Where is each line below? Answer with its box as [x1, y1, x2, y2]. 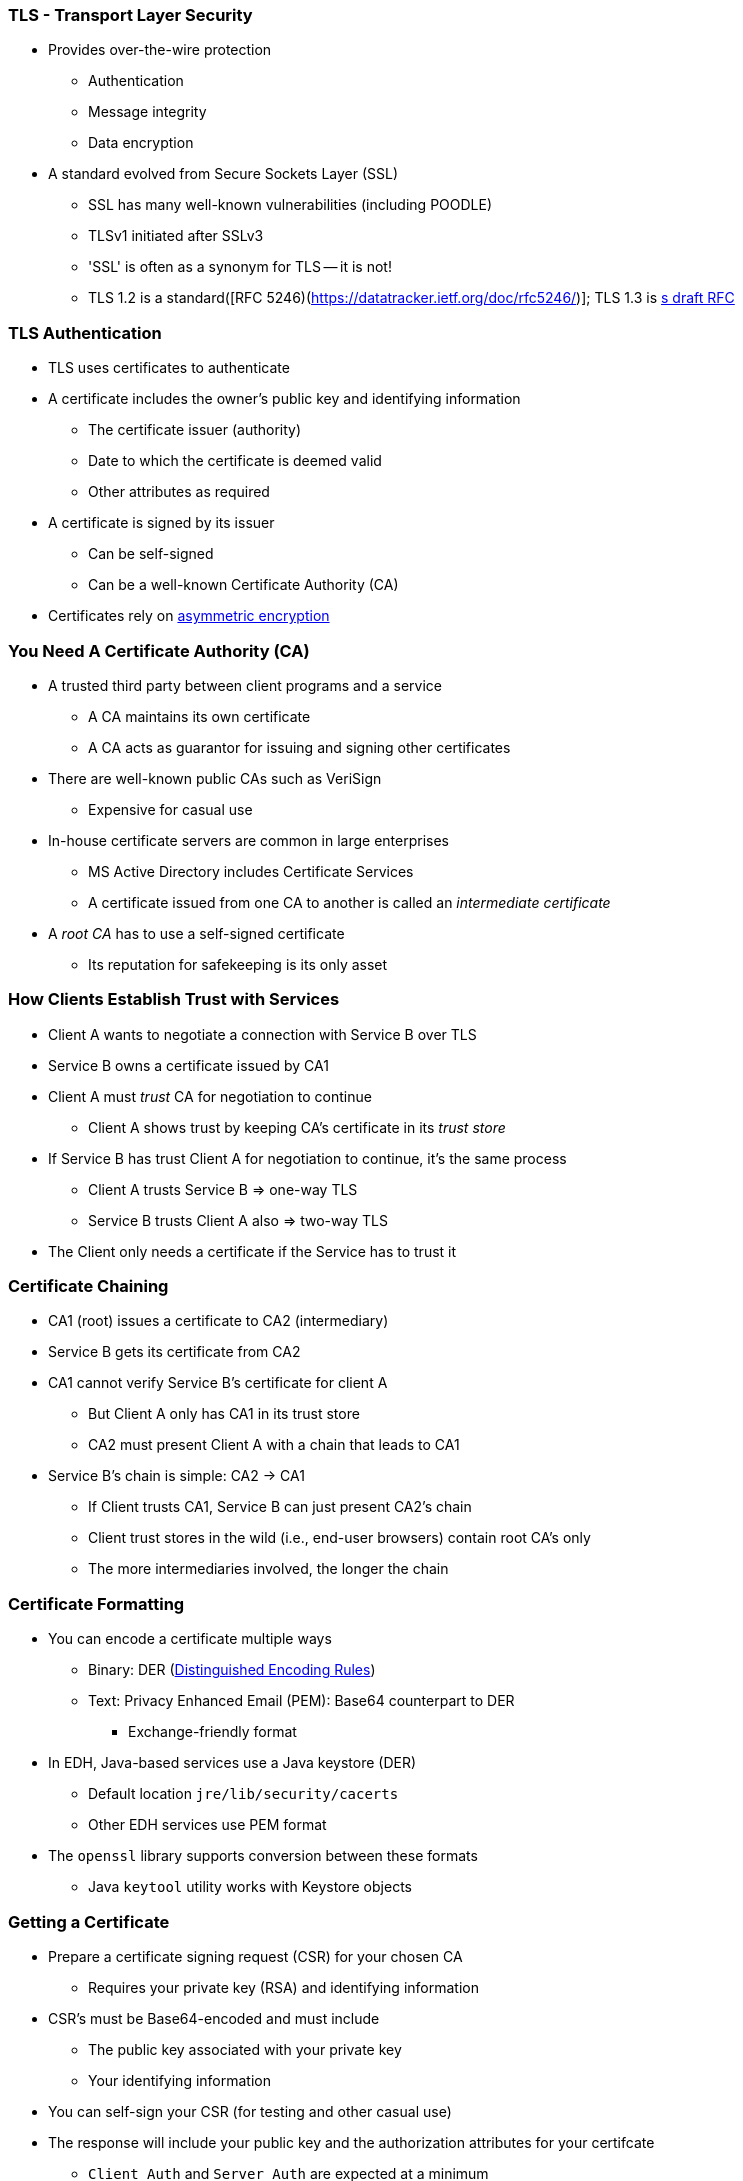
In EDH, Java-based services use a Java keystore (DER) [48, 1754, 417, 1772]
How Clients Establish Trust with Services [8, 989, 340, 1010]
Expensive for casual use [88, 800, 253, 818]
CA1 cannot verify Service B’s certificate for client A [48, 1374, 388, 1392]
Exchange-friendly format [128, 1723, 297, 1741]
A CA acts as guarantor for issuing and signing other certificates [88, 738, 511, 756]
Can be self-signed [88, 545, 214, 563]
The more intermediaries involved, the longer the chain [88, 1560, 449, 1578]
